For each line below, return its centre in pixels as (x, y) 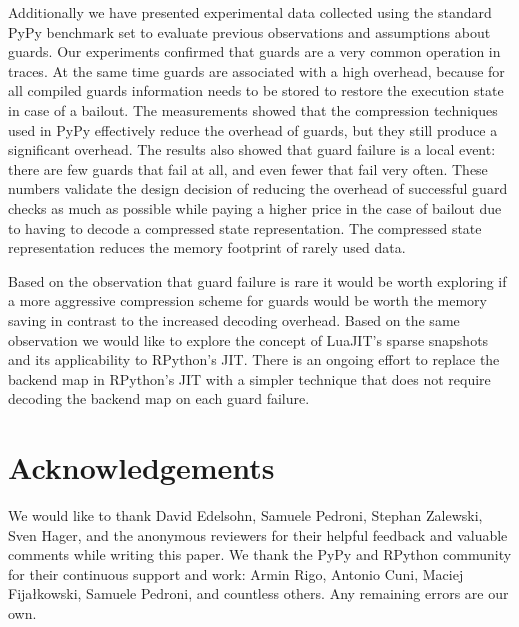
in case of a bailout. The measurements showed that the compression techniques (253, 109)
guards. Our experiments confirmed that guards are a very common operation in (254, 51)
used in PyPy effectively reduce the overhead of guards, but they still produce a (253, 129)
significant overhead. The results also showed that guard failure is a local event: (252, 149)
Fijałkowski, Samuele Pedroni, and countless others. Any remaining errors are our (258, 593)
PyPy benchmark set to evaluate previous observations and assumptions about (249, 31)
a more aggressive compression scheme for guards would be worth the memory (247, 300)
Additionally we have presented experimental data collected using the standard (250, 12)
